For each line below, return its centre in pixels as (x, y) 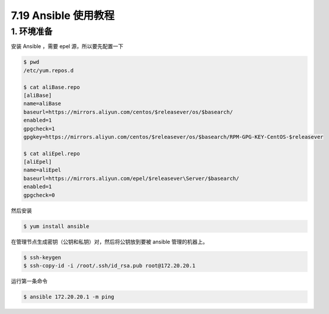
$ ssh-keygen (42, 257)
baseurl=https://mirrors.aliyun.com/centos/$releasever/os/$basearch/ (128, 112)
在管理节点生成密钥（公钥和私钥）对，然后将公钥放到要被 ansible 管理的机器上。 (109, 242)
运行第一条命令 (29, 281)
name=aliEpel (42, 170)
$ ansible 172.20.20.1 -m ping (69, 296)
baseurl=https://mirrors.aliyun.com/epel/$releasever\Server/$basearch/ (131, 178)
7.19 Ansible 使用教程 (63, 15)
